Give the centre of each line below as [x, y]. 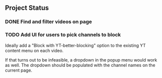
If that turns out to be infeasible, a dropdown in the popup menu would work [81, 60]
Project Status [27, 8]
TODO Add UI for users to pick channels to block [63, 35]
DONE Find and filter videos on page [49, 22]
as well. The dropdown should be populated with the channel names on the [80, 65]
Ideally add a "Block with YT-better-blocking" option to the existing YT [75, 45]
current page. [19, 70]
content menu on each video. [34, 50]
